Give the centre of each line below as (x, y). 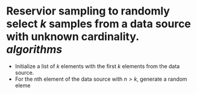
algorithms (34, 50)
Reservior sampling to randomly (88, 11)
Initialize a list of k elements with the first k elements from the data (97, 66)
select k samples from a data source (99, 24)
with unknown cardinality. (73, 37)
